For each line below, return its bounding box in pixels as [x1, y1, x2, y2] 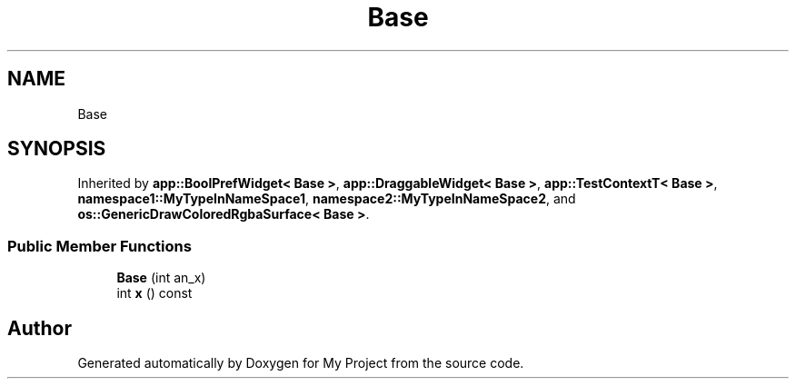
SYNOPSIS [7, 137, 106, 161]
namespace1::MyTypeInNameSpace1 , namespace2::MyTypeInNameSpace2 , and [77, 191, 576, 207]
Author [7, 316, 72, 340]
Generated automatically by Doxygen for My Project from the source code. [77, 355, 524, 371]
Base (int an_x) [116, 270, 206, 286]
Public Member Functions [7, 236, 192, 255]
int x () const [116, 285, 193, 302]
